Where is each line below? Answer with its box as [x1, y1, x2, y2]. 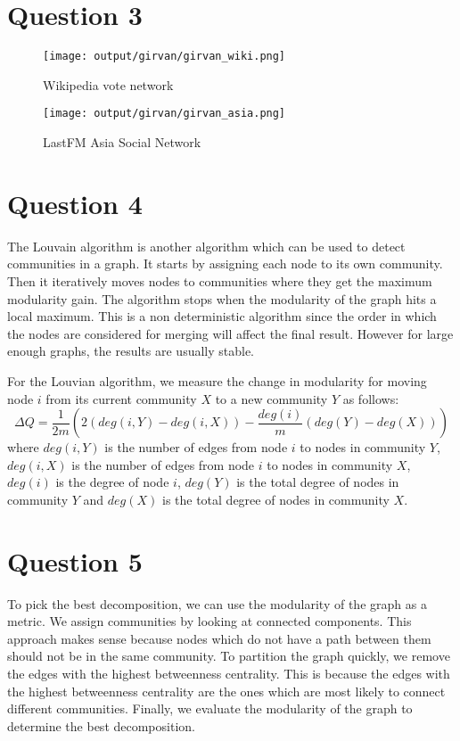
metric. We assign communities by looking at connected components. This [7, 612, 412, 630]
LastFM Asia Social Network [43, 133, 201, 152]
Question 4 [7, 185, 143, 221]
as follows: [342, 389, 399, 408]
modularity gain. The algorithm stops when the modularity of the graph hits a [7, 289, 437, 308]
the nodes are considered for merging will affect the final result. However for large [7, 324, 454, 342]
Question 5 [7, 542, 143, 579]
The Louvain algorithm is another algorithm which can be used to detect [7, 236, 406, 255]
